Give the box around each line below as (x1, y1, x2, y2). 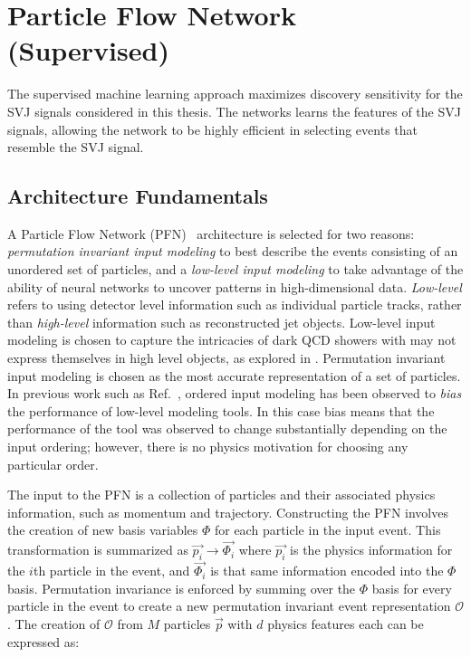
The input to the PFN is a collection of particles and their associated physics (7, 485, 436, 504)
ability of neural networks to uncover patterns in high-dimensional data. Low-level (7, 277, 462, 296)
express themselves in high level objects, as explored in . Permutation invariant (7, 348, 446, 367)
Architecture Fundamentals (7, 182, 268, 210)
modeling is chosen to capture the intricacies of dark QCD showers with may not (7, 330, 457, 349)
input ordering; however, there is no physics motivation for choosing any (7, 437, 409, 456)
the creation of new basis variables (7, 520, 198, 539)
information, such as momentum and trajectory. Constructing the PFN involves (7, 502, 448, 521)
